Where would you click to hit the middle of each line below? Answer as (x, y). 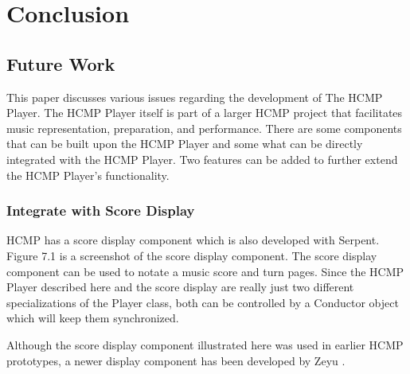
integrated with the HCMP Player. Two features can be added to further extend (202, 159)
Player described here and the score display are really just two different (180, 287)
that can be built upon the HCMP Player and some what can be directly (185, 144)
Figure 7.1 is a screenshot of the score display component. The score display (192, 255)
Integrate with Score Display (101, 210)
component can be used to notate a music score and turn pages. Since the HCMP (205, 271)
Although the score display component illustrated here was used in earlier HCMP (205, 344)
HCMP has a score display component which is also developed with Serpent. (193, 240)
